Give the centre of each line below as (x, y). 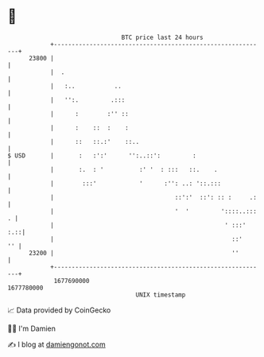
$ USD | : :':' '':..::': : (102, 155)
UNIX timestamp (161, 295)
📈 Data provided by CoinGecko (59, 310)
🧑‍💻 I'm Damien (32, 328)
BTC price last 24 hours (162, 37)
